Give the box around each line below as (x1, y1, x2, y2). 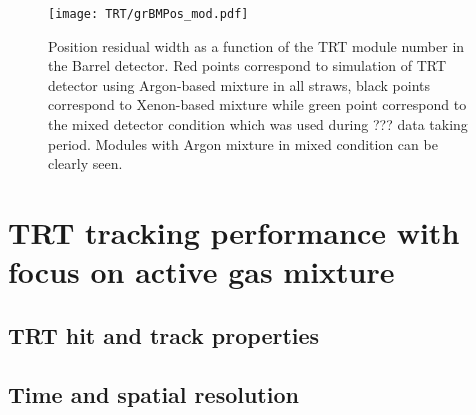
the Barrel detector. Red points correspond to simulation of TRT (48, 55, 447, 76)
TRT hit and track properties (8, 319, 320, 350)
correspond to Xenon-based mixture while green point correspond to (48, 94, 467, 115)
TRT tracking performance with (8, 212, 460, 252)
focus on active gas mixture (8, 251, 395, 292)
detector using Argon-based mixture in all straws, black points (48, 74, 431, 95)
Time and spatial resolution (8, 378, 299, 409)
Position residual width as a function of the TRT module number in (48, 35, 465, 56)
